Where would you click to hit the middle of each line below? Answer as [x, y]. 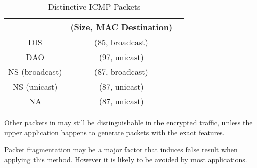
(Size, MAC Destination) [121, 27]
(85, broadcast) [121, 42]
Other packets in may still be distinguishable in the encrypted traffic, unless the [128, 122]
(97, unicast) [121, 57]
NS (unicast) [35, 86]
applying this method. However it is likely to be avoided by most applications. [126, 159]
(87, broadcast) [121, 72]
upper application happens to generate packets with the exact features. [115, 132]
